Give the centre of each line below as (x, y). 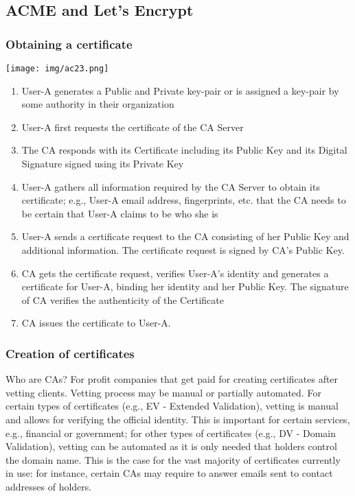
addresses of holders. (49, 486)
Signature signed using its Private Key (103, 164)
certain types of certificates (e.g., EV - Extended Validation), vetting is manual (172, 406)
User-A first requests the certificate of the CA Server (133, 127)
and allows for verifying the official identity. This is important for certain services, (178, 419)
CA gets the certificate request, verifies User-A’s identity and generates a (175, 273)
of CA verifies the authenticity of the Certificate (123, 299)
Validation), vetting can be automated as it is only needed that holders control (171, 446)
